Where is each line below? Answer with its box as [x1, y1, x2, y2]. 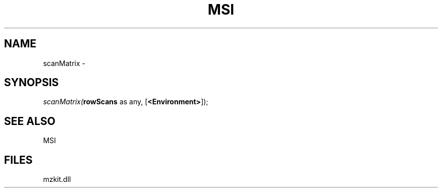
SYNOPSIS [4, 76, 59, 89]
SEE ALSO [4, 114, 56, 127]
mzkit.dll [43, 175, 71, 184]
